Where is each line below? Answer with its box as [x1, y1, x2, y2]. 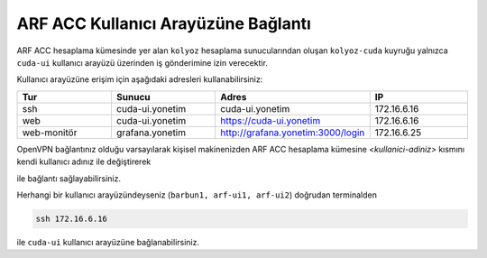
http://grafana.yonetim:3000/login [220, 126, 365, 139]
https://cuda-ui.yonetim [220, 114, 321, 126]
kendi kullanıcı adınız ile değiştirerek [16, 156, 152, 167]
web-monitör [22, 126, 78, 139]
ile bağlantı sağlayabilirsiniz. [16, 172, 122, 184]
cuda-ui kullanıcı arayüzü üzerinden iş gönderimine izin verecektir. [16, 57, 268, 68]
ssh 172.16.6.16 [35, 213, 108, 224]
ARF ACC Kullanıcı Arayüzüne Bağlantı [16, 14, 311, 33]
